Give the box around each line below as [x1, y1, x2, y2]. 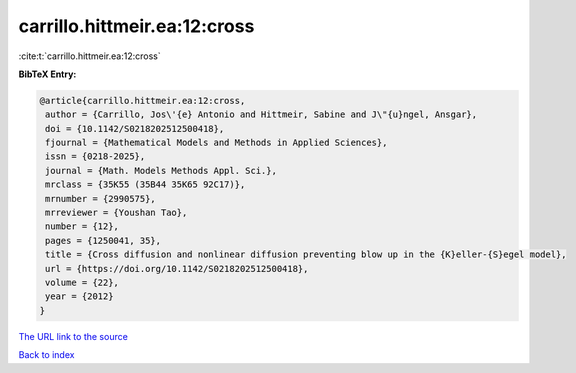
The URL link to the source [18, 330, 129, 342]
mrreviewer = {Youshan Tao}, [45, 207, 188, 219]
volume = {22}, [45, 277, 120, 288]
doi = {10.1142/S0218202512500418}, [45, 123, 225, 134]
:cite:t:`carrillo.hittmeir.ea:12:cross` [18, 50, 161, 62]
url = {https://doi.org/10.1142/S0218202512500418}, [45, 263, 309, 274]
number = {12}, [45, 221, 120, 232]
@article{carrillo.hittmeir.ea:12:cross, [39, 95, 246, 106]
